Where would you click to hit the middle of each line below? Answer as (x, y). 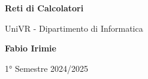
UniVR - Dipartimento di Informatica (74, 28)
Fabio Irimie (31, 48)
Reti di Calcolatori (44, 8)
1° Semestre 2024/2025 (47, 68)
